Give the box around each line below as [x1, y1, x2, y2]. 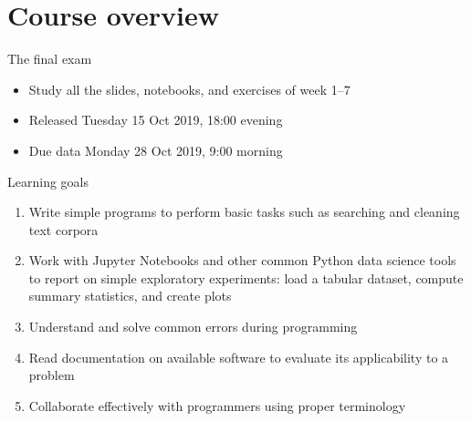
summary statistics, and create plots [28, 286, 232, 305]
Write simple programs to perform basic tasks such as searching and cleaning [28, 202, 460, 221]
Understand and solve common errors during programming [28, 317, 358, 336]
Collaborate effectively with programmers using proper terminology [28, 395, 406, 415]
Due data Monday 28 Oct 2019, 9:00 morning [28, 140, 283, 159]
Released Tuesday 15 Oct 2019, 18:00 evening [28, 110, 283, 129]
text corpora [28, 220, 99, 239]
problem [28, 365, 75, 385]
